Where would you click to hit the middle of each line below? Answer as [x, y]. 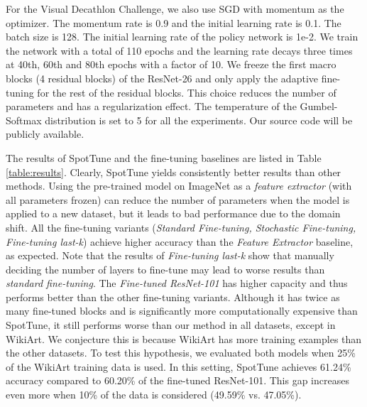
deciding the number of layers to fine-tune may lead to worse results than [165, 269]
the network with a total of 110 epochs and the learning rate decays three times [179, 50]
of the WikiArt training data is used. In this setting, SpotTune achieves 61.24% [179, 366]
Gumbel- [319, 106]
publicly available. [45, 134]
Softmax [24, 120]
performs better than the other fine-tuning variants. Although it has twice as [173, 297]
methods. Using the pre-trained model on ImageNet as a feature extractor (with [179, 186]
